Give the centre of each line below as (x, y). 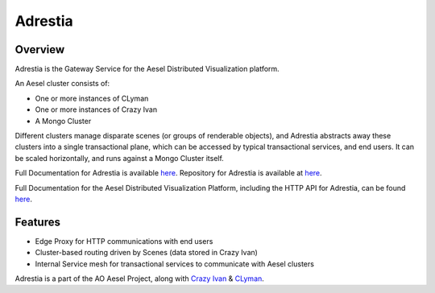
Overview (40, 50)
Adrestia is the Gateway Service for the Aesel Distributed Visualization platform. (147, 69)
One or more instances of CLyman (92, 98)
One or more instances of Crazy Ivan (96, 109)
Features (37, 222)
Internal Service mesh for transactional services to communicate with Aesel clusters (174, 264)
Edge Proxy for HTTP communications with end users (124, 241)
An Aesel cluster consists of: (62, 84)
